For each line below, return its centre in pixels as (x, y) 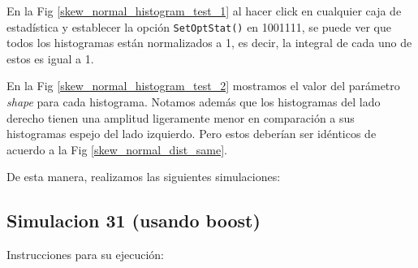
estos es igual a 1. (50, 58)
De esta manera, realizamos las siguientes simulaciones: (144, 177)
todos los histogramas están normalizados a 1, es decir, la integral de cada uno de (209, 43)
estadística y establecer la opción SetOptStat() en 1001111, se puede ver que (199, 26)
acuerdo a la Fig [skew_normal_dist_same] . (117, 149)
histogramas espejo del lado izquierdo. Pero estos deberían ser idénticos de (192, 134)
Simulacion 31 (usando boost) (134, 220)
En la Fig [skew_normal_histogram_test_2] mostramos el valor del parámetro (203, 86)
